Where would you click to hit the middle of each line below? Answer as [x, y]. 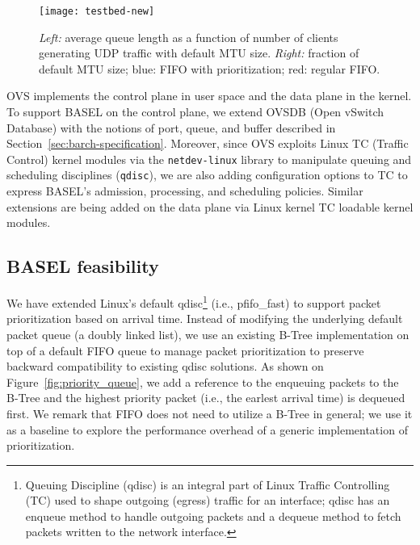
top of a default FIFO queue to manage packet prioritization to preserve [185, 350]
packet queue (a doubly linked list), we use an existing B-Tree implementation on [208, 334]
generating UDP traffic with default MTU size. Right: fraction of [199, 53]
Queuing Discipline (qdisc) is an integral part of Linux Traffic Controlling [208, 484]
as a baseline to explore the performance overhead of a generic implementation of [207, 429]
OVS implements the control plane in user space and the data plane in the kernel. [209, 96]
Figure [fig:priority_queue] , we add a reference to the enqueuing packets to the [203, 381]
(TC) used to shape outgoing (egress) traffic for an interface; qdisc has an [208, 500]
